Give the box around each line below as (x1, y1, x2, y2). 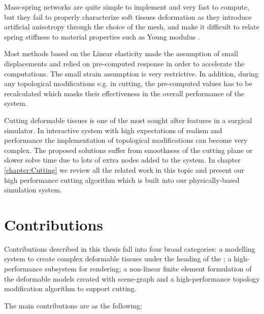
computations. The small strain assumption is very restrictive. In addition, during (4, 68, 258, 78)
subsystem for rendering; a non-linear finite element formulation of (45, 263, 252, 273)
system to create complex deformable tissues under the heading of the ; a (4, 253, 232, 264)
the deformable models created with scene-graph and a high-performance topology (4, 273, 260, 284)
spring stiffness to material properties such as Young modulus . (4, 31, 200, 42)
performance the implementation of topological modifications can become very (4, 135, 248, 145)
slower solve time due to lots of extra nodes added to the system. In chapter (4, 154, 241, 165)
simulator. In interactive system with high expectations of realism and (4, 125, 222, 135)
